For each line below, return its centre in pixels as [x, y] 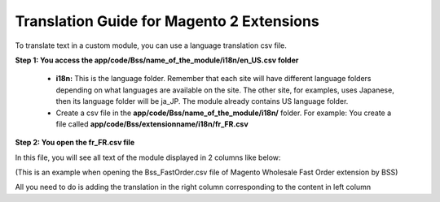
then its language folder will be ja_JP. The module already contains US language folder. [202, 101]
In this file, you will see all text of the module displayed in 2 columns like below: [148, 157]
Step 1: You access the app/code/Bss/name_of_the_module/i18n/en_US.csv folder [157, 60]
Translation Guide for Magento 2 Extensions [167, 21]
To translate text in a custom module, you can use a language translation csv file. [151, 45]
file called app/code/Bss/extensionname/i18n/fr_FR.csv [152, 124]
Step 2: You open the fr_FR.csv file [75, 143]
